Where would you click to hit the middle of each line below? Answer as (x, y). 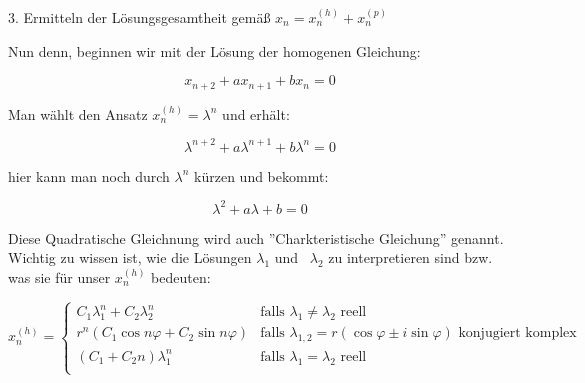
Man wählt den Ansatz (78, 113)
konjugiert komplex (517, 333)
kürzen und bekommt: (261, 175)
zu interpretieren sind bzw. (410, 257)
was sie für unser (59, 277)
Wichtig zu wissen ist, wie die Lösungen (130, 257)
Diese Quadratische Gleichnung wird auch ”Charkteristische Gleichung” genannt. (256, 237)
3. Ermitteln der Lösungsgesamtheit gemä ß (139, 17)
